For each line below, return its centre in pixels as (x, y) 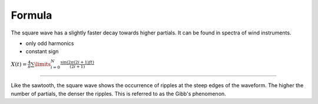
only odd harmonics (50, 43)
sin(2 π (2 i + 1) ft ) (77, 62)
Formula (32, 15)
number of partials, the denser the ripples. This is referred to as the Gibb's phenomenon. (118, 93)
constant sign (42, 51)
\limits (43, 64)
